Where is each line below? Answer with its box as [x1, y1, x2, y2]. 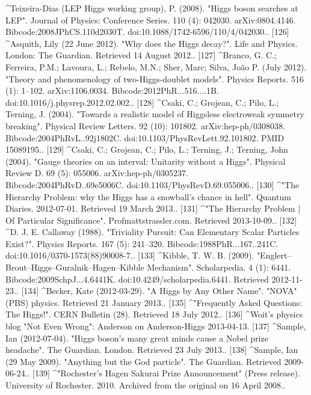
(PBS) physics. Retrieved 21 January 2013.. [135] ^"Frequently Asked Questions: [5, 296, 303, 308]
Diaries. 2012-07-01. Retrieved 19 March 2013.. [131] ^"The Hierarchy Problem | [5, 202, 301, 215]
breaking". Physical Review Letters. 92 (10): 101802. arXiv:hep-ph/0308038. [5, 119, 285, 132]
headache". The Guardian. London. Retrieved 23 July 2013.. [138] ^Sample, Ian [5, 343, 298, 356]
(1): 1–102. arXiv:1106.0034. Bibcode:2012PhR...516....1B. [5, 84, 219, 97]
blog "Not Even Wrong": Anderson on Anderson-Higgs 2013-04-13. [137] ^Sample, [5, 320, 306, 332]
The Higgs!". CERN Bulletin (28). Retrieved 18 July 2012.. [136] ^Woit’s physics [5, 308, 303, 320]
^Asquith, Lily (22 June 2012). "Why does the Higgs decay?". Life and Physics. [5, 37, 298, 49]
